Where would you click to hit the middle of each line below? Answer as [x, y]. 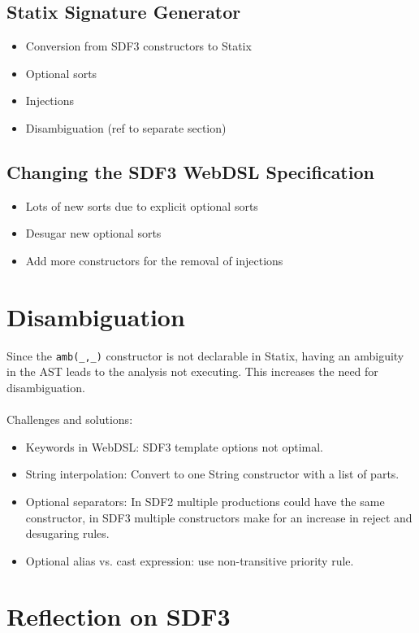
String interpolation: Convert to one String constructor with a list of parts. [212, 474]
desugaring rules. [67, 533]
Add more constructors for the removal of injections [154, 260]
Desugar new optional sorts [93, 233]
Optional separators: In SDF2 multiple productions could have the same [205, 501]
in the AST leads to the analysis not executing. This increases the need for [192, 371]
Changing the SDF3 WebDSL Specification [190, 171]
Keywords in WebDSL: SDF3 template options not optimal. [174, 446]
